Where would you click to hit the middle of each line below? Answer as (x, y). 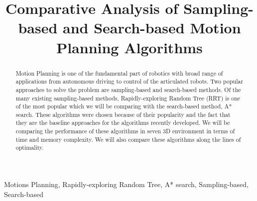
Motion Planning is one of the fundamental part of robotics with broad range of (119, 73)
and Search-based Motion (152, 28)
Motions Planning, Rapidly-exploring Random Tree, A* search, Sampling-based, (126, 184)
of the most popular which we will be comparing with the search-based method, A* (124, 106)
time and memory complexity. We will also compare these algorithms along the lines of (128, 139)
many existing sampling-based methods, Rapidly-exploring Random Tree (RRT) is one (128, 98)
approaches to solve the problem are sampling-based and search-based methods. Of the (128, 89)
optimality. (30, 148)
